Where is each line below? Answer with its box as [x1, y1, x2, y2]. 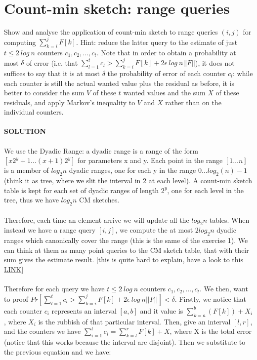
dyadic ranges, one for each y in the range [69, 165, 196, 175]
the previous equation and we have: [4, 346, 111, 357]
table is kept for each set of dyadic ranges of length [4, 185, 159, 195]
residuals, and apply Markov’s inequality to [4, 97, 135, 107]
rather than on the [165, 97, 221, 107]
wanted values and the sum [123, 87, 206, 98]
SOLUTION [4, 126, 46, 136]
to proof [4, 293, 29, 304]
